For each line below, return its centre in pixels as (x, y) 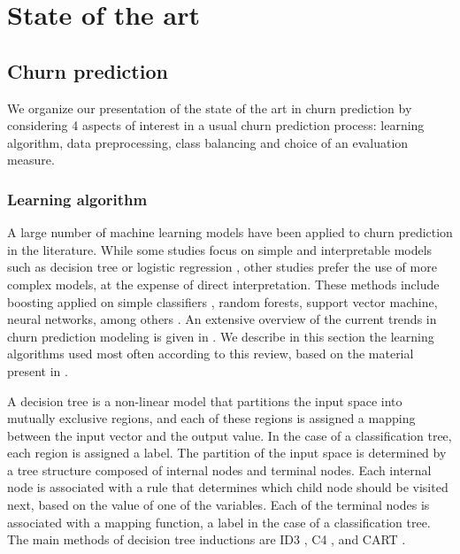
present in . (38, 370)
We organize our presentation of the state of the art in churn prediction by (210, 108)
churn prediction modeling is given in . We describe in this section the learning (221, 336)
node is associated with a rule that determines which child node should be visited (228, 487)
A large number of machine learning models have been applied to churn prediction (230, 232)
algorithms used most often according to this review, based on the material (211, 354)
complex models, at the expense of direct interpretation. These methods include (223, 284)
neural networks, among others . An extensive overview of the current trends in (222, 319)
